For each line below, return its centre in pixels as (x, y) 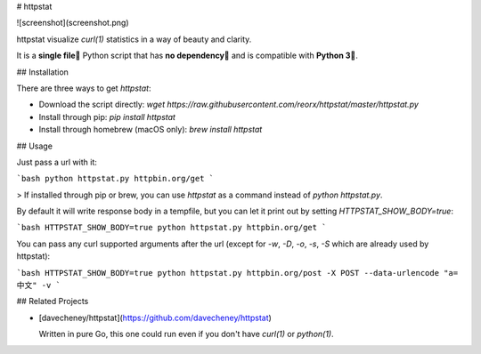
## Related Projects (53, 302)
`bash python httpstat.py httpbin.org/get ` (115, 179)
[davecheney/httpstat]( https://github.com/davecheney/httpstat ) (155, 318)
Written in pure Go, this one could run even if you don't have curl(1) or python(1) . (186, 334)
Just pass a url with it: (57, 162)
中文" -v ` (39, 286)
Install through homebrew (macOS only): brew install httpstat (151, 130)
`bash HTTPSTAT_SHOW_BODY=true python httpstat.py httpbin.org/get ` (171, 228)
